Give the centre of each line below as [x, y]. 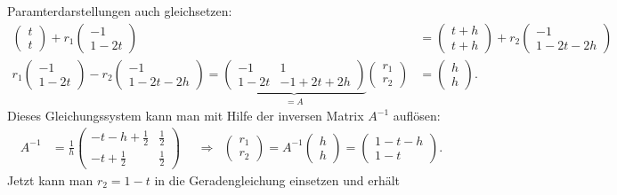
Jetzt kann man [50, 179]
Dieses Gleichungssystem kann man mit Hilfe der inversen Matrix [186, 116]
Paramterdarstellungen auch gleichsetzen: [120, 11]
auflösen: [417, 116]
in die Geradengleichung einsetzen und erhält [277, 179]
